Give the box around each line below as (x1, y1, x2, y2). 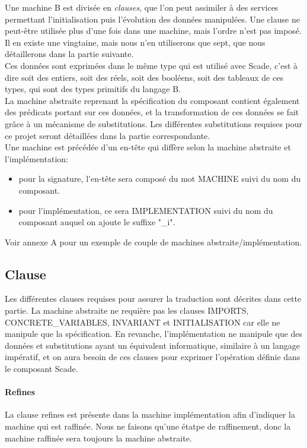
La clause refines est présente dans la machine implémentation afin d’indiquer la (5, 408, 295, 421)
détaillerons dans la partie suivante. (5, 48, 134, 60)
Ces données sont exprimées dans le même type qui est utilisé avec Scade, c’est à (5, 59, 298, 71)
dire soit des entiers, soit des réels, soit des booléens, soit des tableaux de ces (5, 71, 283, 83)
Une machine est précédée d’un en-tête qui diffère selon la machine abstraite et (5, 141, 291, 153)
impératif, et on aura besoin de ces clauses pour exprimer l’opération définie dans (5, 351, 300, 363)
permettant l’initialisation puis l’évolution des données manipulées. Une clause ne (5, 12, 300, 25)
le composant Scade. (5, 362, 78, 375)
